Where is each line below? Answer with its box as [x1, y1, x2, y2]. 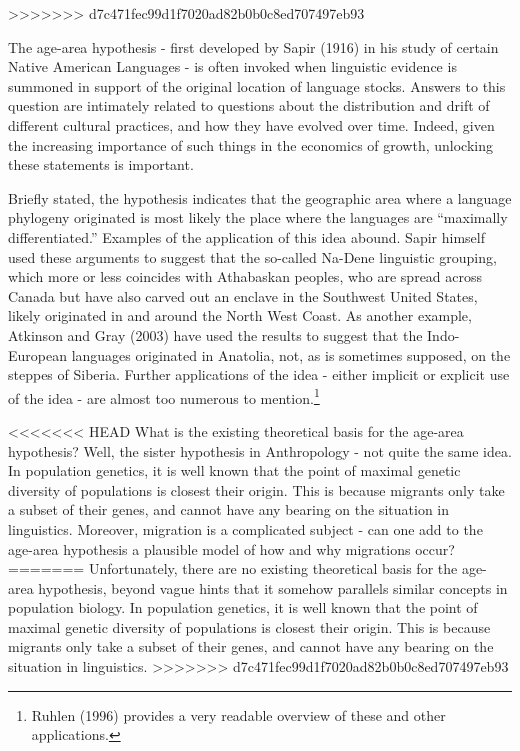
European [8, 344, 67, 365]
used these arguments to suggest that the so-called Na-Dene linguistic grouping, [8, 246, 497, 267]
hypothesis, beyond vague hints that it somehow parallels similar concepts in [38, 577, 508, 598]
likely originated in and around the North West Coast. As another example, [8, 305, 472, 326]
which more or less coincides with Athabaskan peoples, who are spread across [8, 266, 483, 287]
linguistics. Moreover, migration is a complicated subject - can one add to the [8, 518, 483, 539]
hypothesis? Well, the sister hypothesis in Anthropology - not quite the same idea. [8, 440, 512, 461]
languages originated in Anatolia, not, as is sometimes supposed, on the [71, 344, 511, 365]
